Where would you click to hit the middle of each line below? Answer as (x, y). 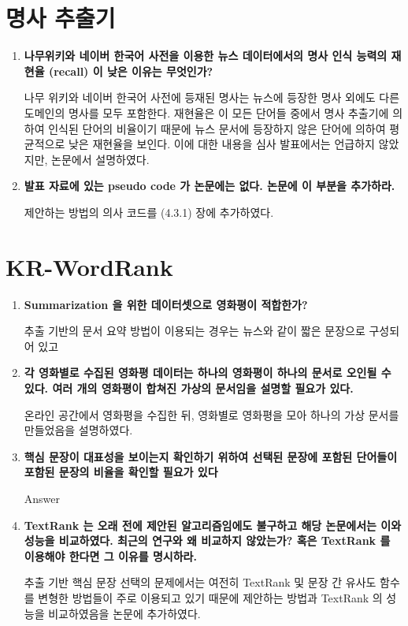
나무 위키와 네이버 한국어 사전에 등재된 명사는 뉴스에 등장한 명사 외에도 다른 (212, 97)
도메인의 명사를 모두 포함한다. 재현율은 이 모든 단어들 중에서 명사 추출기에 (206, 112)
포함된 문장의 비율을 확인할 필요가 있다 (121, 472)
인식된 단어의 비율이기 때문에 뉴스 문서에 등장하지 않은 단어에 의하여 (217, 128)
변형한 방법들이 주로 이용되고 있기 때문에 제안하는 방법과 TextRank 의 (210, 597)
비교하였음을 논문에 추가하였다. (124, 613)
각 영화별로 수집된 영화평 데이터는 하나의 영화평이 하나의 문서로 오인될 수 (208, 373)
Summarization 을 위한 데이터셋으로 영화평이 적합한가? (166, 304)
